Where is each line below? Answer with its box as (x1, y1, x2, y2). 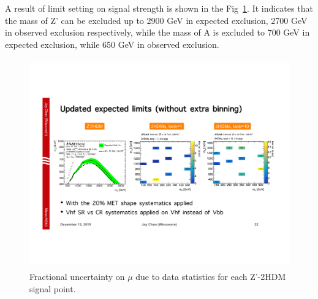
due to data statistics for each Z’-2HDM (135, 270, 286, 283)
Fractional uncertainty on (29, 270, 125, 283)
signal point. (29, 282, 76, 295)
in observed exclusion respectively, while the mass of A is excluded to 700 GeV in (5, 26, 310, 39)
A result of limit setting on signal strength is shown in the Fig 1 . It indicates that (5, 2, 313, 14)
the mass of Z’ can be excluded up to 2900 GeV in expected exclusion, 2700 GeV (5, 14, 308, 26)
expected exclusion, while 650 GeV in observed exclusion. (5, 37, 219, 50)
